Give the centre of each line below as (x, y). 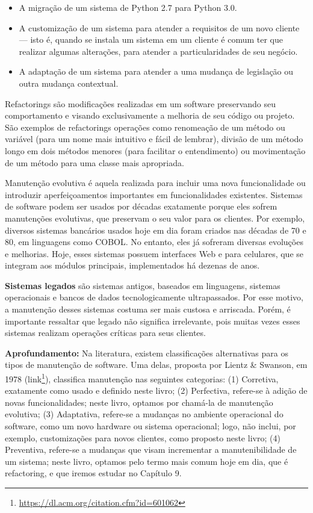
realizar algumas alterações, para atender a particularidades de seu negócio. (158, 51)
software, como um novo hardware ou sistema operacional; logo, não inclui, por (150, 426)
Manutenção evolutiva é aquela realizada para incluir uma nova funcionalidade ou (155, 183)
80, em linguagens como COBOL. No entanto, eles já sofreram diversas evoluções (154, 242)
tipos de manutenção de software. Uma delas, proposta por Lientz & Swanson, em (156, 365)
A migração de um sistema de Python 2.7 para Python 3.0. (128, 7)
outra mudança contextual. (69, 83)
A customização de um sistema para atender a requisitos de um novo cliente (159, 27)
